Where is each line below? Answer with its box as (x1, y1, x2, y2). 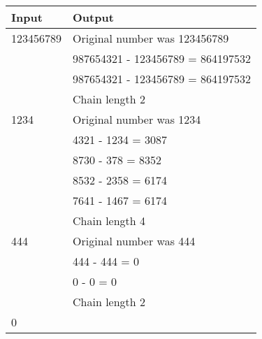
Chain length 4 (73, 212, 146, 229)
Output (73, 9, 114, 25)
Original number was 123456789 (73, 30, 229, 46)
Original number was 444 (73, 233, 196, 249)
